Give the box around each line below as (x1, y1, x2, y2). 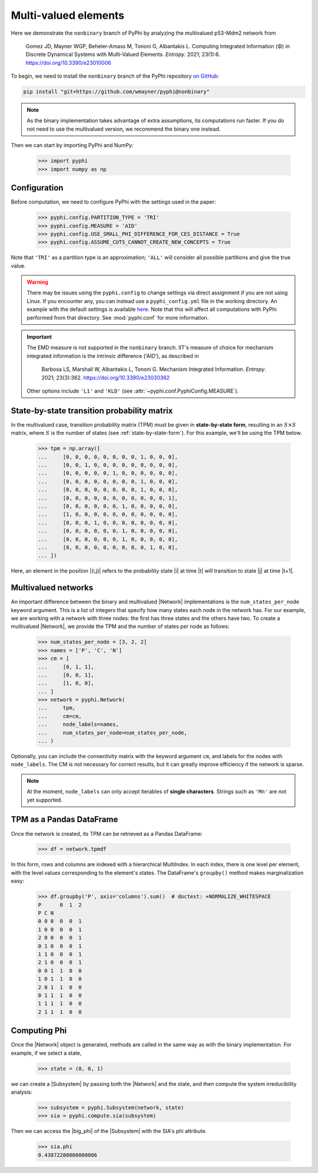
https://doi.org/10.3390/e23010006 (25, 59, 111, 66)
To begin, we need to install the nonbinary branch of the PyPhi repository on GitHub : (11, 72, 219, 79)
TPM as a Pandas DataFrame (11, 815, 118, 825)
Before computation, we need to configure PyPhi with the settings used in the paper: (11, 198, 216, 205)
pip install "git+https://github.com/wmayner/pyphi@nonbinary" (23, 88, 210, 95)
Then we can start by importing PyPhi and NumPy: (11, 142, 134, 149)
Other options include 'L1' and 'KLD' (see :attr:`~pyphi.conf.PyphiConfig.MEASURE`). (26, 387, 239, 394)
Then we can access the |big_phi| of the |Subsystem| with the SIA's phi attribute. (11, 1128, 207, 1135)
